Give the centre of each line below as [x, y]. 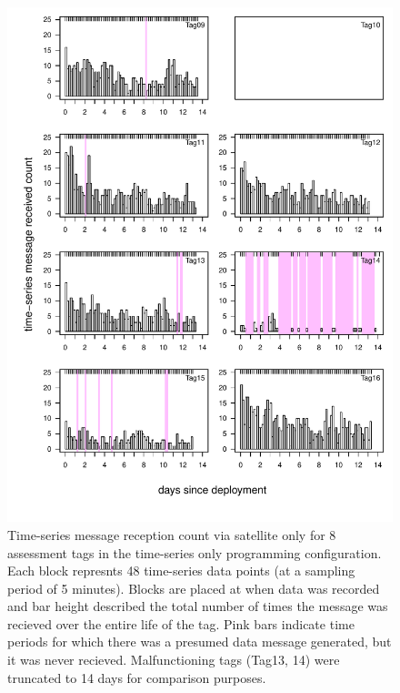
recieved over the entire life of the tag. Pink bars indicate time [181, 623]
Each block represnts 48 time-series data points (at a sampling [181, 571]
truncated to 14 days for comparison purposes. [137, 677]
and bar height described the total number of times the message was [198, 606]
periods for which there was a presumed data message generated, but [200, 642]
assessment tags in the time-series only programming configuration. [195, 552]
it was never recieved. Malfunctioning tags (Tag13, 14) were [174, 660]
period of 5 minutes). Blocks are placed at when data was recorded [194, 588]
